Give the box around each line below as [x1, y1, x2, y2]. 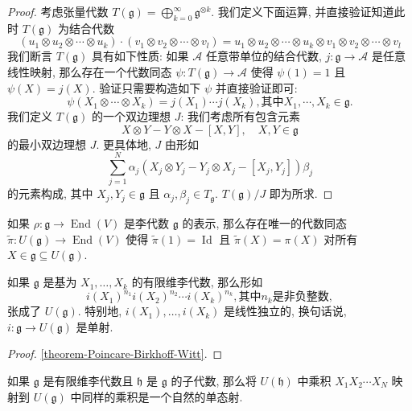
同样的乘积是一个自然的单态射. [81, 388, 243, 405]
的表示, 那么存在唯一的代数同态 [182, 215, 348, 232]
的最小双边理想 [7, 135, 86, 152]
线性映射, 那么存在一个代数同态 [7, 63, 172, 80]
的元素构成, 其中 [7, 185, 93, 202]
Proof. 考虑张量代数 [7, 3, 109, 19]
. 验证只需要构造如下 [92, 79, 201, 96]
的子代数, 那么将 [171, 372, 257, 388]
